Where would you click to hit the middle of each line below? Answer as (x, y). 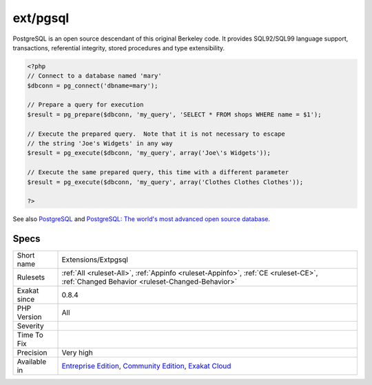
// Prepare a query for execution (85, 105)
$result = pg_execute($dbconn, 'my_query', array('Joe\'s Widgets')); (149, 153)
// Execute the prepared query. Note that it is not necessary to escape (156, 134)
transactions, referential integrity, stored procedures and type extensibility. (119, 48)
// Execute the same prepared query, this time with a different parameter (158, 173)
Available (32, 362)
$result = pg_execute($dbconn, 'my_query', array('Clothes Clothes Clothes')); (165, 182)
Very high (77, 353)
